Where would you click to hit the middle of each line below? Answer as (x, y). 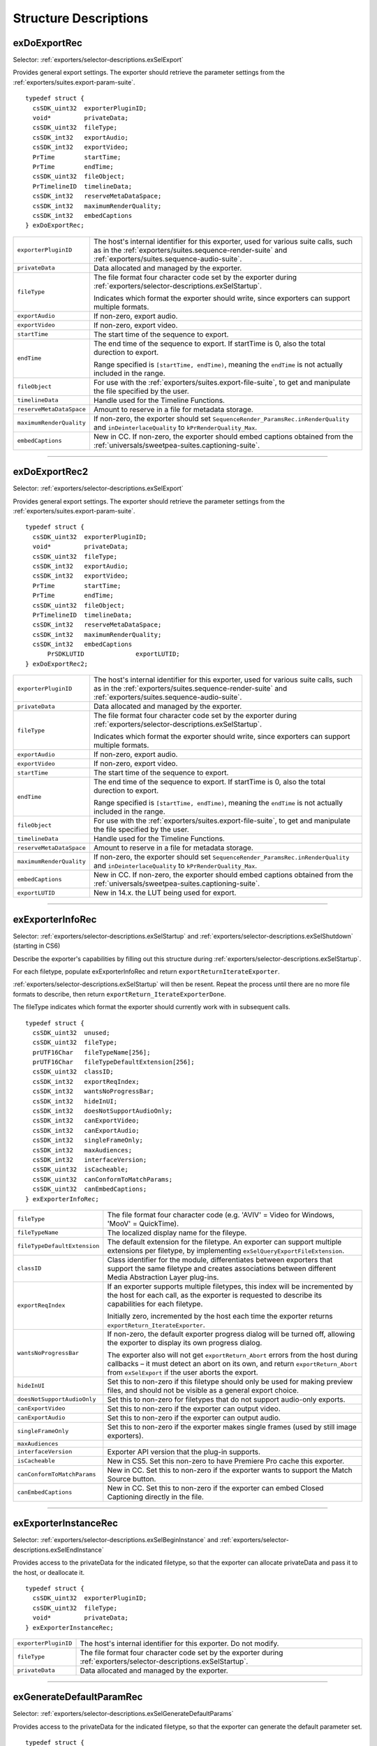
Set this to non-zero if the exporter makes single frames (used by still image (232, 1427)
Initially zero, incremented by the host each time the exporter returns (220, 1316)
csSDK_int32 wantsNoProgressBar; (94, 1092)
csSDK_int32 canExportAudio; (86, 1130)
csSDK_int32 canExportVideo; (86, 1121)
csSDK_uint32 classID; (73, 1072)
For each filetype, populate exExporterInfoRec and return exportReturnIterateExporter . (147, 971)
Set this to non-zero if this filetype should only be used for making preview (230, 1381)
